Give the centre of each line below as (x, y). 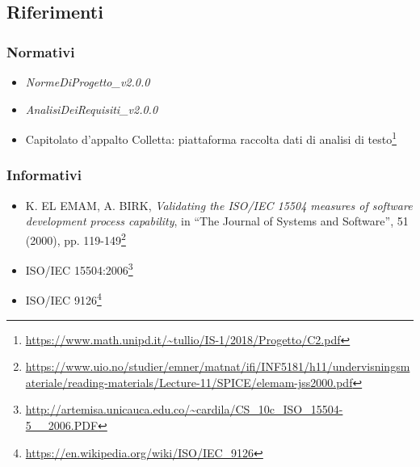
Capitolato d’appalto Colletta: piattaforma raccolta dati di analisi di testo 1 (211, 138)
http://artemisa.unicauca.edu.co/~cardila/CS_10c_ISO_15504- (184, 409)
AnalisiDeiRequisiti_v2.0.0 (92, 109)
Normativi (41, 51)
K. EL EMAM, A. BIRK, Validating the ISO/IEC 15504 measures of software (219, 205)
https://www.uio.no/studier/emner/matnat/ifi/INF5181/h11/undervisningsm (218, 366)
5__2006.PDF (62, 425)
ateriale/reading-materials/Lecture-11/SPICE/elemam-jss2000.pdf (189, 382)
